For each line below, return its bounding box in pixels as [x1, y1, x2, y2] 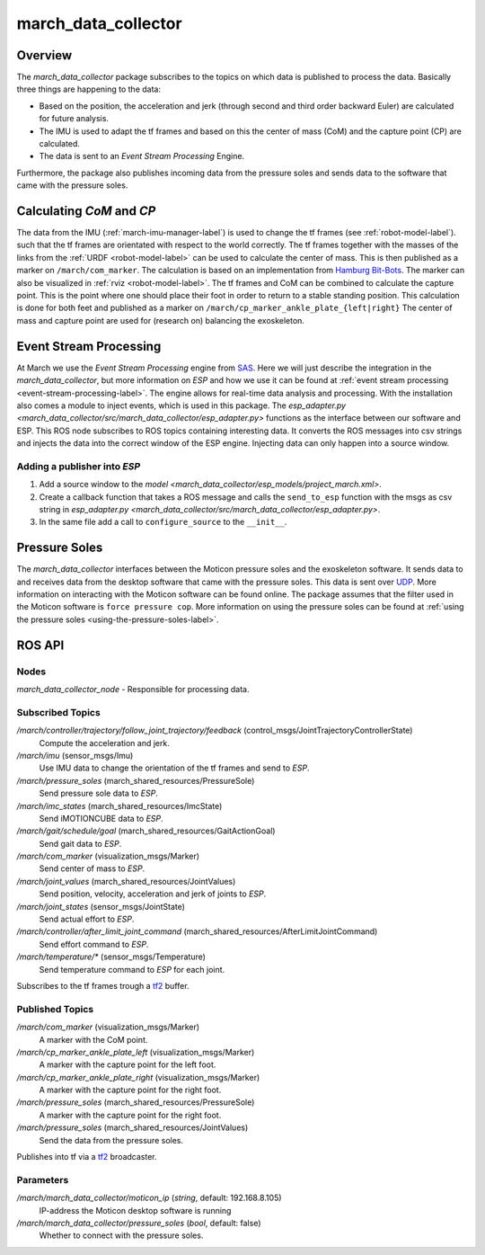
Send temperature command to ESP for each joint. [39, 964, 225, 975]
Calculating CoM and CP [16, 203, 156, 218]
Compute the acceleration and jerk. [39, 737, 170, 748]
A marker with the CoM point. [39, 1034, 148, 1045]
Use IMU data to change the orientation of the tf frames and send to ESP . [39, 762, 310, 773]
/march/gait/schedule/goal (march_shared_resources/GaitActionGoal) [16, 825, 276, 836]
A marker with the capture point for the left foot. [39, 1059, 216, 1070]
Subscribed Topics [16, 706, 101, 718]
